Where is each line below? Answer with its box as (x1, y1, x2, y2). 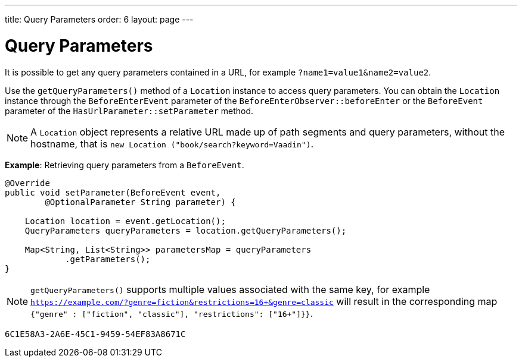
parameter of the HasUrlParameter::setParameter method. (5, 105, 254, 116)
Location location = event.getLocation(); (24, 216, 226, 226)
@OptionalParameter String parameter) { (45, 197, 236, 207)
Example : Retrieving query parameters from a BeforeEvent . (5, 159, 244, 170)
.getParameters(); (65, 254, 151, 264)
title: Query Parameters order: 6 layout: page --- (5, 14, 194, 24)
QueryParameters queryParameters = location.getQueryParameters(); (24, 225, 347, 235)
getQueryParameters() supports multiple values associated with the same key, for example (30, 283, 430, 295)
